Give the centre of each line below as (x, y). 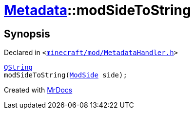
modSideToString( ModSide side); (66, 75)
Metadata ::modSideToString (97, 10)
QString (19, 67)
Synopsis (27, 34)
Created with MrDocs (38, 90)
